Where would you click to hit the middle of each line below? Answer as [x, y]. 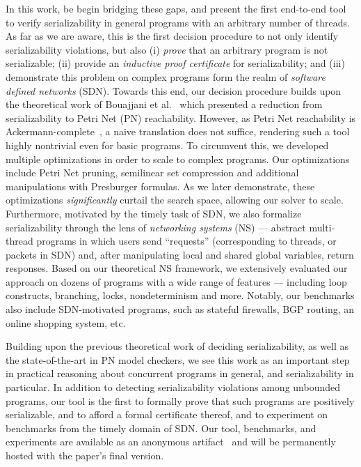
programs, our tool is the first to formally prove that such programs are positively [180, 400]
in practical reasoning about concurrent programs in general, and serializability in [180, 373]
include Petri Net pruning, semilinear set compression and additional [152, 173]
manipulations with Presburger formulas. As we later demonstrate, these [160, 186]
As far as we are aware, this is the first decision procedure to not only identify [172, 36]
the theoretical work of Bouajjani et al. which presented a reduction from [164, 104]
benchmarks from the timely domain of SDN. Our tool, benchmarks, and [161, 428]
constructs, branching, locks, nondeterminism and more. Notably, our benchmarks [180, 295]
